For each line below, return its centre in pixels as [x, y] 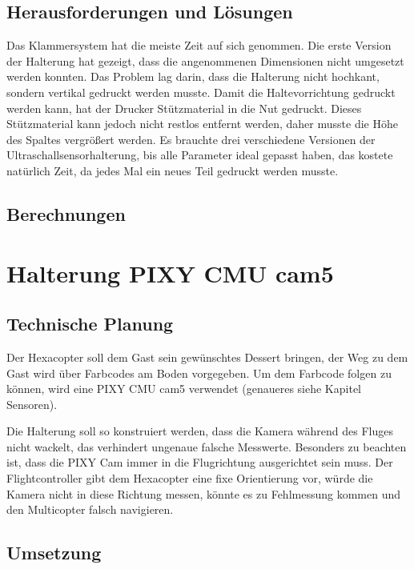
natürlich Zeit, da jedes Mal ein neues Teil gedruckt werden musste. [173, 170]
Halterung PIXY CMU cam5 [170, 272]
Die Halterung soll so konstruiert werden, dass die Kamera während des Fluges [200, 431]
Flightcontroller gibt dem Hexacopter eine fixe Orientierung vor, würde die [190, 478]
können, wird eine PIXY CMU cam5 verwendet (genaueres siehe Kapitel [184, 389]
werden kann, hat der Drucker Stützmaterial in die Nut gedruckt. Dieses [184, 108]
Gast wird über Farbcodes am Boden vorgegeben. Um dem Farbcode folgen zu [199, 373]
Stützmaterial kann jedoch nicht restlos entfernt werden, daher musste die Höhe [202, 124]
